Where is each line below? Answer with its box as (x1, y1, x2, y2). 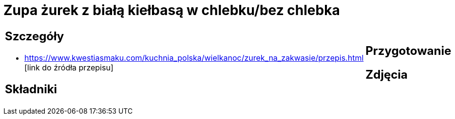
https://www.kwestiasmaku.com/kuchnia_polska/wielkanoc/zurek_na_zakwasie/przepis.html (24, 52, 364, 63)
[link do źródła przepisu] (24, 62, 114, 72)
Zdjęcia (365, 67, 408, 82)
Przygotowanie (365, 43, 452, 58)
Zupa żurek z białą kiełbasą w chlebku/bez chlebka (3, 2, 340, 18)
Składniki (5, 82, 57, 96)
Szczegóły (5, 29, 64, 43)
